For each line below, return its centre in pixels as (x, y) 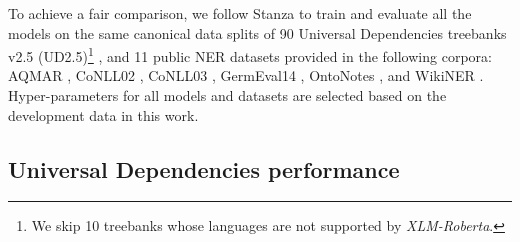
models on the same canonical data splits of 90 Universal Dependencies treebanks (257, 32)
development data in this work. (103, 114)
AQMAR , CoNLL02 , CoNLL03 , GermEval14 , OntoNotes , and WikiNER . (246, 75)
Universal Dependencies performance (204, 168)
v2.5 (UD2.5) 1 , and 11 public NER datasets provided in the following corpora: (250, 54)
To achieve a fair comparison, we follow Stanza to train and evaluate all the (240, 13)
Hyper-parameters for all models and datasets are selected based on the (227, 95)
